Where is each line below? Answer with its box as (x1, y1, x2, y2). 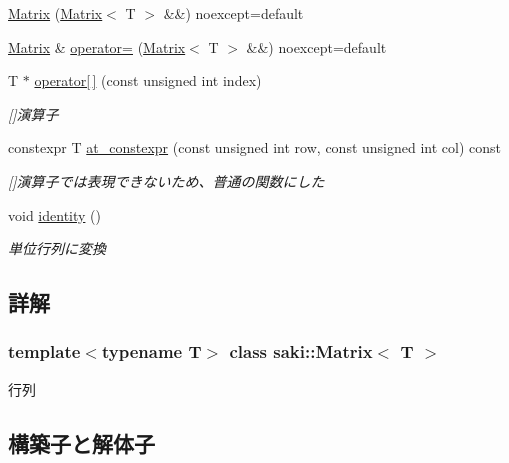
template (8, 339, 81, 364)
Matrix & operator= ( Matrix (8, 36, 186, 57)
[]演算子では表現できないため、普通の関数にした (8, 170, 325, 191)
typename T (101, 339, 202, 364)
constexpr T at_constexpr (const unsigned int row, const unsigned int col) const (8, 137, 501, 158)
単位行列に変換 (8, 238, 106, 259)
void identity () (8, 204, 101, 225)
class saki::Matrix (229, 339, 373, 364)
